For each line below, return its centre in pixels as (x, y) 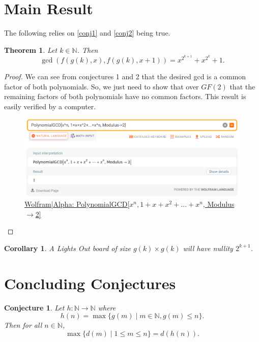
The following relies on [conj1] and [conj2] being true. (87, 33)
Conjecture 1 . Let (34, 307)
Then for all (23, 325)
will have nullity (208, 248)
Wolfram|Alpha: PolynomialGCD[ (77, 204)
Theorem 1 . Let (31, 50)
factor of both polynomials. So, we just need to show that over (102, 86)
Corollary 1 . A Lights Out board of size (67, 248)
